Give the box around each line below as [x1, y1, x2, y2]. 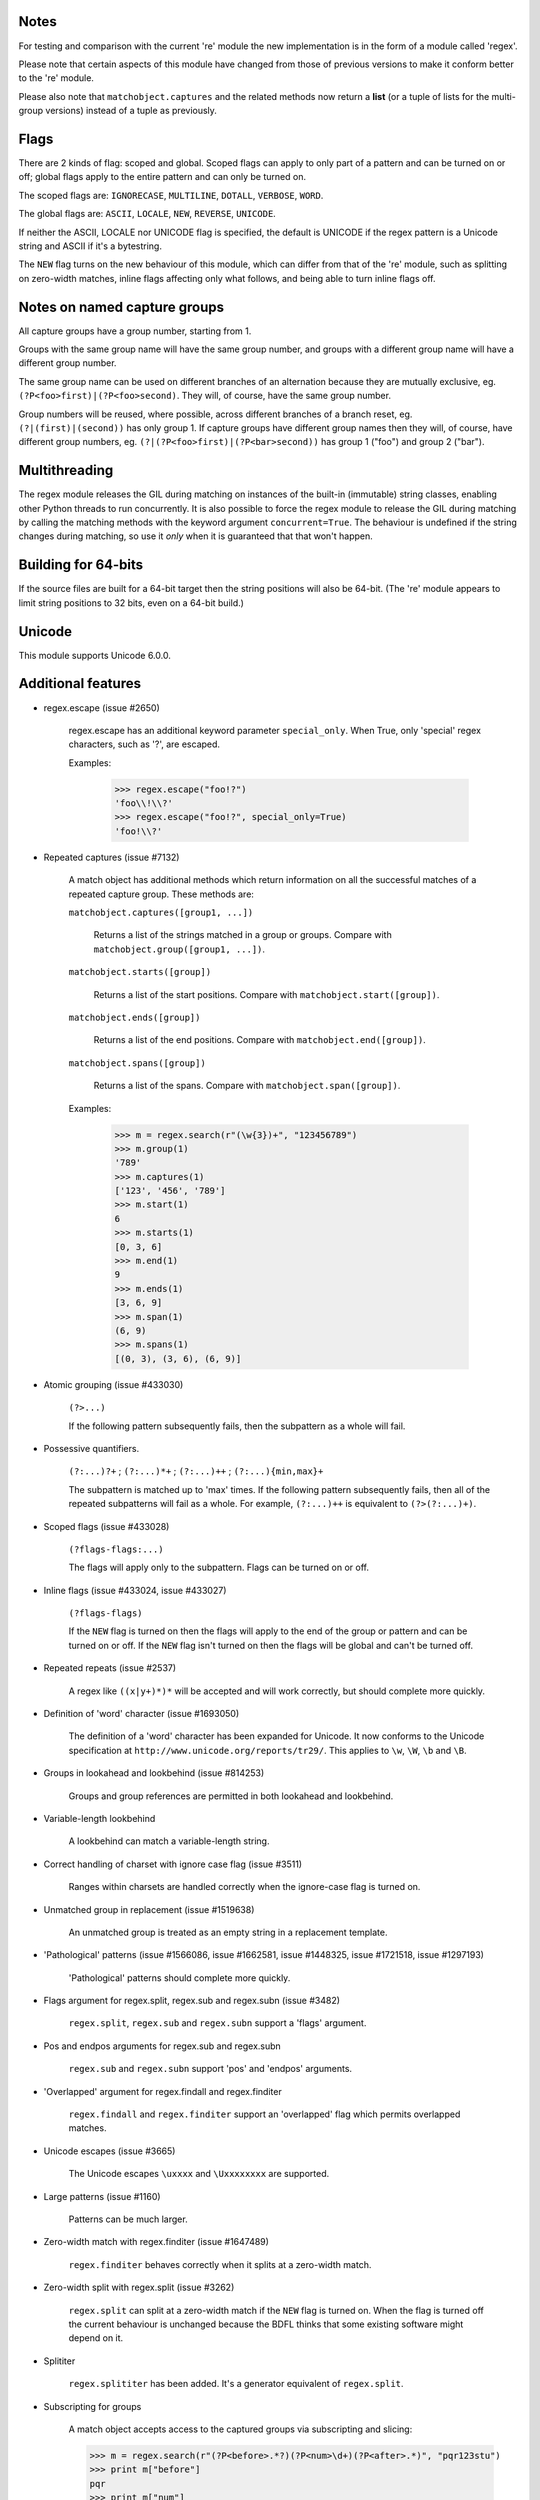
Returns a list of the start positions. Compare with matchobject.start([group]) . [93, 988, 440, 1000]
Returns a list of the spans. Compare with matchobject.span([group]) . [93, 1080, 401, 1092]
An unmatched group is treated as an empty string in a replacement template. [68, 1926, 388, 1938]
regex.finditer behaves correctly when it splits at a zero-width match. [68, 2258, 372, 2270]
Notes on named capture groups [18, 298, 225, 315]
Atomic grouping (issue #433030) [43, 1378, 184, 1390]
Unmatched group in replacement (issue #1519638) [43, 1903, 255, 1915]
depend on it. [68, 2332, 124, 2344]
